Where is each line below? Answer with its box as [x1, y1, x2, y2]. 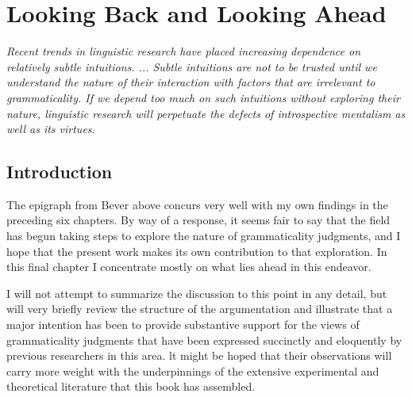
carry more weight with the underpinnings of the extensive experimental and [6, 362, 379, 379]
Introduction [6, 159, 113, 184]
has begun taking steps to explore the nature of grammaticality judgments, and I [6, 227, 401, 244]
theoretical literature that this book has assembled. [6, 378, 256, 395]
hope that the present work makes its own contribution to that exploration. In [6, 242, 387, 259]
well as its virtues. [6, 120, 95, 137]
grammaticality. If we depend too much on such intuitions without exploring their [6, 89, 400, 105]
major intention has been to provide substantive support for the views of [6, 316, 360, 333]
